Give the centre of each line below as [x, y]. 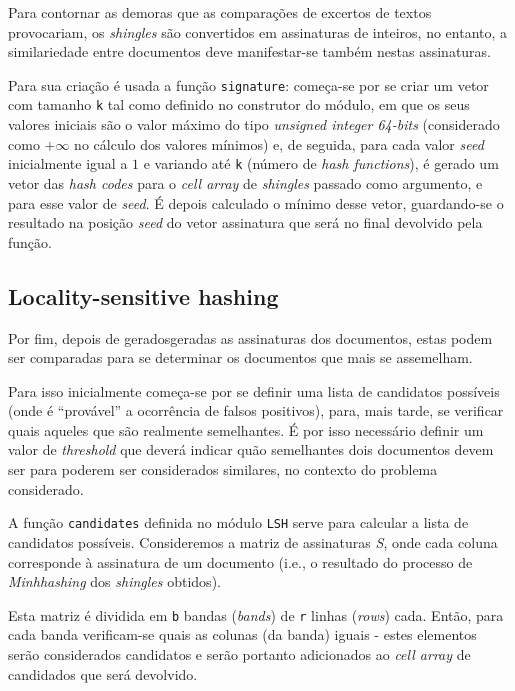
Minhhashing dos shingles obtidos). [114, 581]
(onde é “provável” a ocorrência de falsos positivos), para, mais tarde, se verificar [256, 410]
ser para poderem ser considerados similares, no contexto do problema [223, 469]
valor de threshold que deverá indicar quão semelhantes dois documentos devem [251, 449]
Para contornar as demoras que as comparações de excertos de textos [220, 12]
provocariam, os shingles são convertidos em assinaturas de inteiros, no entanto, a [258, 31]
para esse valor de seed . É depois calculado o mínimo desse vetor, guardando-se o [256, 202]
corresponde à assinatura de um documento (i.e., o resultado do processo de [240, 561]
